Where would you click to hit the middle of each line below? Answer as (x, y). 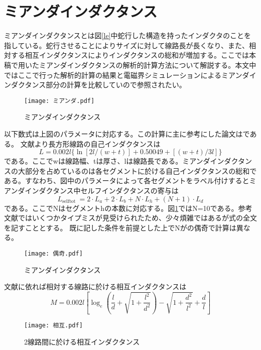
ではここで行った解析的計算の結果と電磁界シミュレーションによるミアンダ (127, 75)
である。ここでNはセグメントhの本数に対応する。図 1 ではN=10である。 (121, 208)
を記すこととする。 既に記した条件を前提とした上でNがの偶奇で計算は (120, 227)
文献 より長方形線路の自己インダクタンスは (90, 143)
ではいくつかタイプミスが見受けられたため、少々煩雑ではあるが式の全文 (137, 218)
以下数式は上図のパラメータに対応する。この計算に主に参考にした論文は (123, 133)
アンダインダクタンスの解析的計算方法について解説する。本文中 (151, 65)
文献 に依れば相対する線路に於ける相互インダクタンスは (95, 286)
